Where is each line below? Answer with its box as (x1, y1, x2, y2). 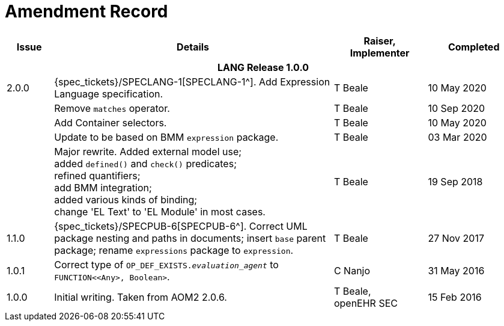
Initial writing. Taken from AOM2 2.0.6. (54, 291, 227, 303)
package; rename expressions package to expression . (54, 244, 294, 256)
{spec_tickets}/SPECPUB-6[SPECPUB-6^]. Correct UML (54, 220, 308, 232)
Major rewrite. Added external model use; (54, 145, 242, 158)
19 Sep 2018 (428, 175, 483, 188)
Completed (448, 40, 500, 53)
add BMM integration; (54, 181, 152, 194)
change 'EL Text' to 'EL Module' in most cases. (54, 205, 266, 218)
